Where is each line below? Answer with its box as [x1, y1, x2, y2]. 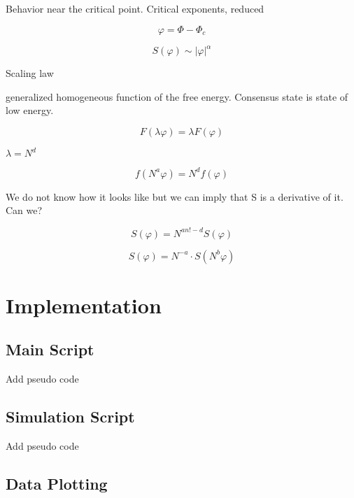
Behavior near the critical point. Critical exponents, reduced [6, 1, 264, 15]
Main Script [6, 339, 94, 360]
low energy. [6, 103, 54, 118]
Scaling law [6, 66, 54, 80]
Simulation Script [6, 406, 135, 427]
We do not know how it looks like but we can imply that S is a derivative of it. [6, 189, 344, 204]
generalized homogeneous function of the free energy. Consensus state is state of [6, 89, 348, 104]
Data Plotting [6, 472, 108, 494]
